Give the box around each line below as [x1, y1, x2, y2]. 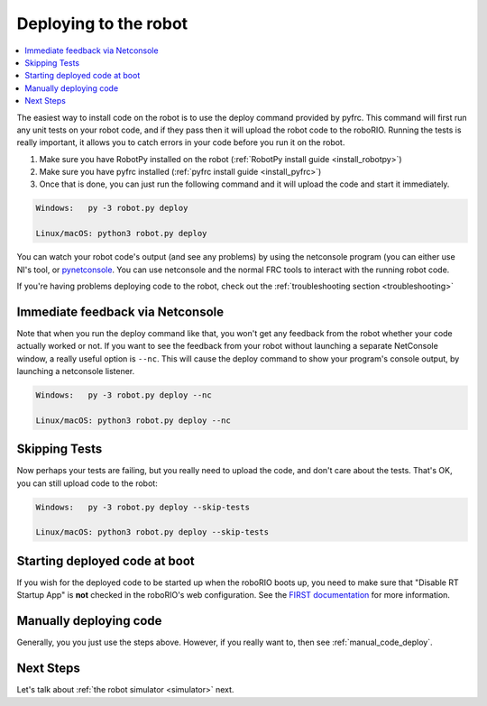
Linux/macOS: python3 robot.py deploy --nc [35, 415, 232, 426]
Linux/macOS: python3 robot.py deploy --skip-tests [35, 527, 270, 537]
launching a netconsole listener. [16, 366, 135, 377]
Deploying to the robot [16, 14, 188, 33]
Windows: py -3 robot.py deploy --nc [35, 390, 212, 400]
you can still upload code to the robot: [16, 478, 158, 489]
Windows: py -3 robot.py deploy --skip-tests [35, 501, 250, 512]
